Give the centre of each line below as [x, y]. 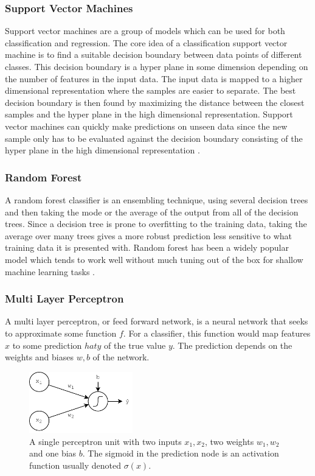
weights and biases [39, 357]
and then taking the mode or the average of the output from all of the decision [152, 212]
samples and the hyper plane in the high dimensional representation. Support [149, 114]
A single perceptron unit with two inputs [106, 441]
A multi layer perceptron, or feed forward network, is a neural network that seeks [157, 321]
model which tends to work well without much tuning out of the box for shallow [154, 259]
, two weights [230, 441]
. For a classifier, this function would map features [217, 333]
